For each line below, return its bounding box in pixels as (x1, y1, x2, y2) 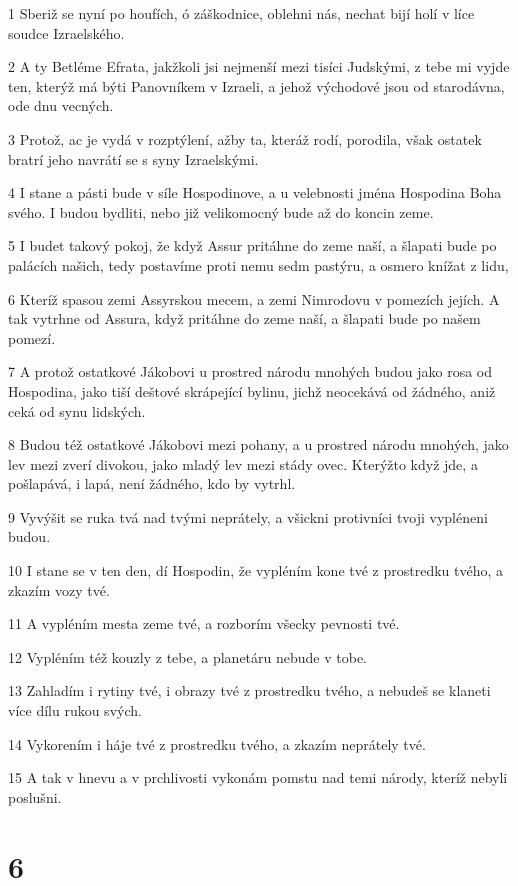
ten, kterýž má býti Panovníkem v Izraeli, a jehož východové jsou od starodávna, (8, 75, 505, 96)
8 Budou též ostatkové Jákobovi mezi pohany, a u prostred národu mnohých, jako (8, 434, 509, 455)
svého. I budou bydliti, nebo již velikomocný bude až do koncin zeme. (8, 201, 434, 222)
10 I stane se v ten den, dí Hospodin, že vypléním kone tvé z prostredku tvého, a (8, 560, 504, 581)
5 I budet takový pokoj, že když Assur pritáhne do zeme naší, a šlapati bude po (8, 235, 497, 256)
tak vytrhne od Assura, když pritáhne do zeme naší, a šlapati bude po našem (8, 308, 481, 329)
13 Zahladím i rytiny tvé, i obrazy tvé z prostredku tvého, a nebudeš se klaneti (8, 680, 491, 701)
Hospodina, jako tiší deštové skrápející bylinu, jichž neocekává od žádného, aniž (8, 380, 496, 401)
